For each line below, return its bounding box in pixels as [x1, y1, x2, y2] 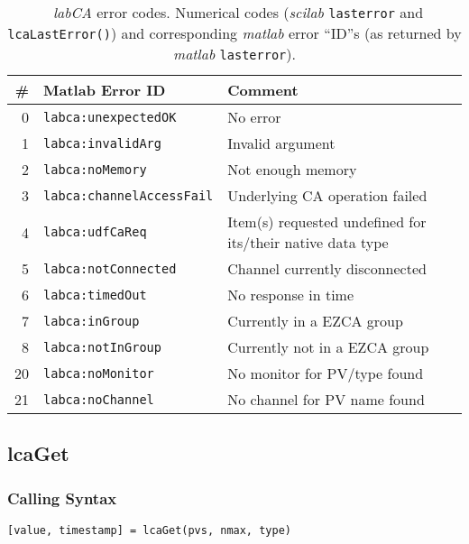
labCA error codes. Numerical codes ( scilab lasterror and [52, 2, 424, 23]
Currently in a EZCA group [227, 310, 403, 331]
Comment [227, 79, 299, 100]
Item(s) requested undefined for [227, 211, 427, 232]
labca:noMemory [43, 161, 147, 177]
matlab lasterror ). [173, 43, 296, 64]
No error [227, 106, 281, 127]
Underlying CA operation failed [227, 185, 428, 206]
